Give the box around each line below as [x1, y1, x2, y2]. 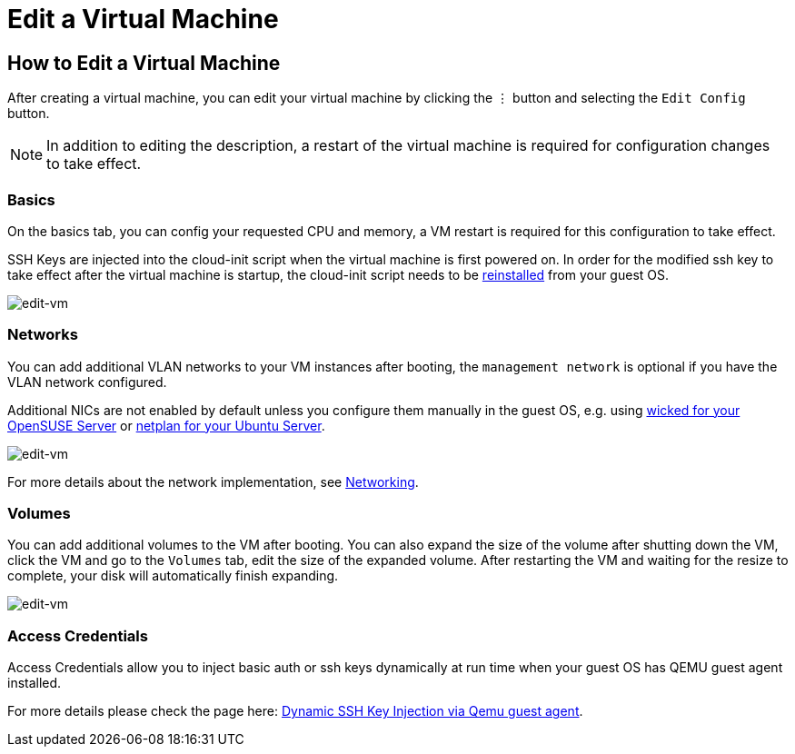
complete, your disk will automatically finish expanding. [7, 568, 339, 584]
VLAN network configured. [7, 373, 167, 390]
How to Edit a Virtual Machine [7, 51, 281, 74]
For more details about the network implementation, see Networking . [7, 473, 419, 490]
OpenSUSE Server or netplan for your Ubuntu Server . [7, 417, 325, 433]
